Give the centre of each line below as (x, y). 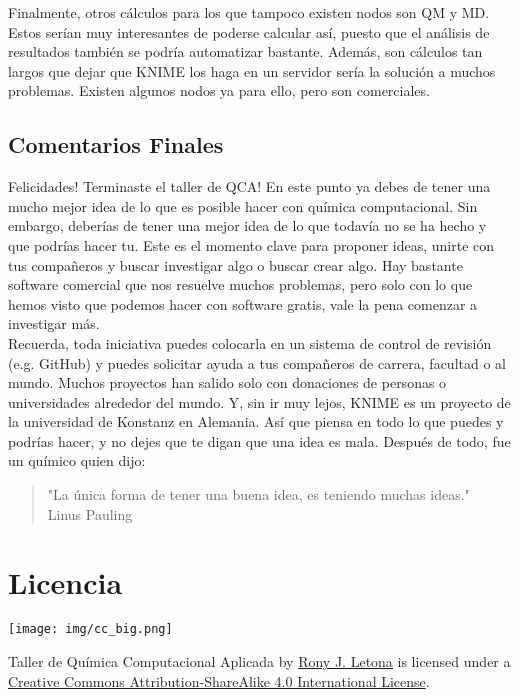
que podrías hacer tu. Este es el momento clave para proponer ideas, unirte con (251, 244)
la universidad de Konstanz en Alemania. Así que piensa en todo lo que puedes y (256, 421)
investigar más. (54, 323)
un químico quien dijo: (77, 460)
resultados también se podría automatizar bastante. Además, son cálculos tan (245, 51)
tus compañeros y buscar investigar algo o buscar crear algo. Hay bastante (235, 264)
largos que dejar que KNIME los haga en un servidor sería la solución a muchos (252, 70)
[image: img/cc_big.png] (90, 629)
